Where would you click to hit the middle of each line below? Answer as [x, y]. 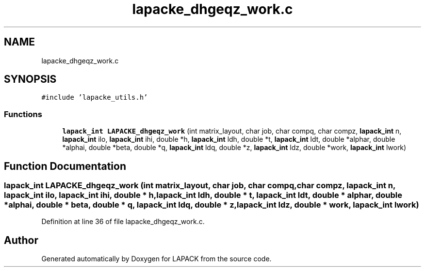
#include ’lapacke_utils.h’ [95, 98]
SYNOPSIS [30, 79]
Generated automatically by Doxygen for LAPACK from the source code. [156, 259]
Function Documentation [65, 166]
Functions [23, 114]
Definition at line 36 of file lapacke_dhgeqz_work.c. [123, 222]
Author [21, 240]
